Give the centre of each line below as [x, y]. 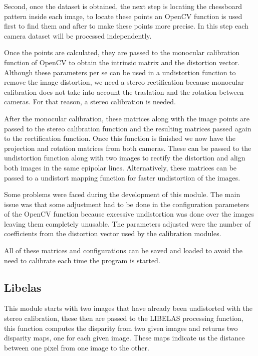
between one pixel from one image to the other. [77, 347]
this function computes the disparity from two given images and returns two [121, 328]
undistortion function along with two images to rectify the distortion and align [125, 158]
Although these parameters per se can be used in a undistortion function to [120, 72]
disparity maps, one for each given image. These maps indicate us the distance [124, 338]
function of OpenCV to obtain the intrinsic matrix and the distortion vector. [122, 62]
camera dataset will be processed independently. [78, 35]
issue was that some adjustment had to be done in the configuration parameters [127, 204]
